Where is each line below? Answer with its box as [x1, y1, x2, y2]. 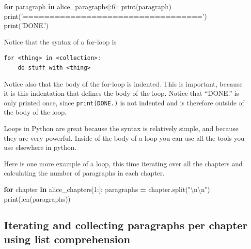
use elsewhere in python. [4, 142, 77, 152]
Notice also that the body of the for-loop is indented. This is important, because [4, 78, 243, 88]
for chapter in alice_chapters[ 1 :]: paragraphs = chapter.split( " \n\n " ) [4, 184, 210, 194]
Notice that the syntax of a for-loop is [4, 36, 117, 46]
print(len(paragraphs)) [4, 193, 71, 204]
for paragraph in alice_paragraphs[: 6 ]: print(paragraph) [4, 1, 172, 11]
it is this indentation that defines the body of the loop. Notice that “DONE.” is [4, 88, 239, 98]
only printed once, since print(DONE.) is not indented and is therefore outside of [4, 97, 244, 107]
